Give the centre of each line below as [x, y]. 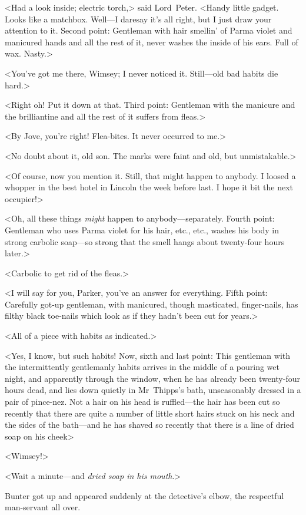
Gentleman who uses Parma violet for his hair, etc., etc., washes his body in [142, 230]
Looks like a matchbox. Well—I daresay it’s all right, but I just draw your [138, 19]
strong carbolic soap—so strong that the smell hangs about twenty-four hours [145, 241]
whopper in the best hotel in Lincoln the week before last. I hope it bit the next [149, 187]
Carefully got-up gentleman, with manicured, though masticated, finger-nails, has [152, 304]
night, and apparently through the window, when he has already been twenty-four [152, 378]
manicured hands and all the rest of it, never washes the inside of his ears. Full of [152, 42]
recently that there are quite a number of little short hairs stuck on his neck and [150, 413]
